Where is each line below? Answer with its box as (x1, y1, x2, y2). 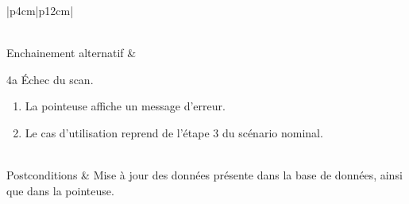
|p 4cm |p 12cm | (6, 2, 74, 18)
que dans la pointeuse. (6, 182, 114, 198)
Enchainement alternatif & (6, 44, 137, 61)
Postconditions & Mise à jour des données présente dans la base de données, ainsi (6, 167, 403, 183)
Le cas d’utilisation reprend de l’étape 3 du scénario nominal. (25, 124, 323, 140)
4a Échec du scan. (6, 71, 94, 87)
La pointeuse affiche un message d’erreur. (25, 98, 226, 114)
